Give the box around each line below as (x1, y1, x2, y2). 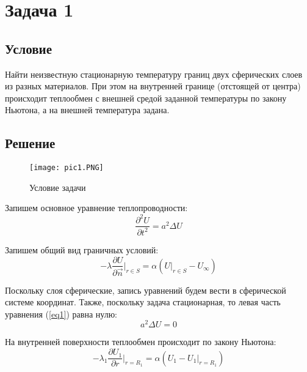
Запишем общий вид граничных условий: (5, 243, 159, 256)
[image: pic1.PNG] (29, 163, 104, 173)
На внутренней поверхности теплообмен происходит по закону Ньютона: (5, 335, 276, 348)
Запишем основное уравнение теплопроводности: (5, 201, 188, 214)
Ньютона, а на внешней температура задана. (5, 103, 170, 116)
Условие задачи (29, 180, 86, 193)
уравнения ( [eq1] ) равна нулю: (5, 307, 117, 320)
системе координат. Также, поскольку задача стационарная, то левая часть (5, 296, 281, 308)
